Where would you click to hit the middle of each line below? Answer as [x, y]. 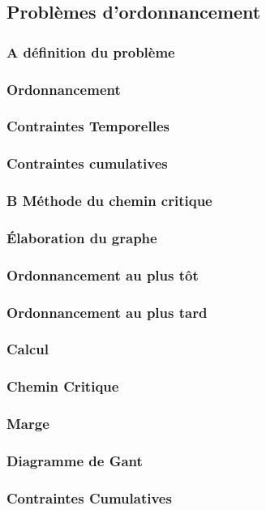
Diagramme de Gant [75, 460]
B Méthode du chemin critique [109, 201]
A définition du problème [91, 51]
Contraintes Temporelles [88, 126]
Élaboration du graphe [82, 237]
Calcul [28, 349]
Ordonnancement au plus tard [107, 312]
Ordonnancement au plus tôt [103, 274]
